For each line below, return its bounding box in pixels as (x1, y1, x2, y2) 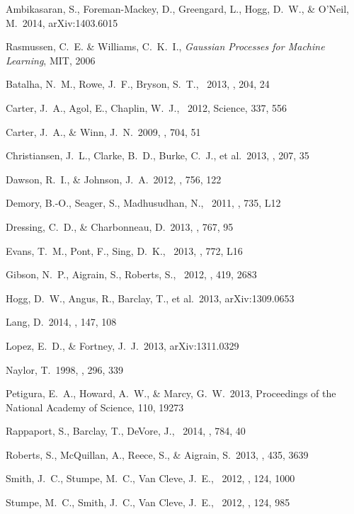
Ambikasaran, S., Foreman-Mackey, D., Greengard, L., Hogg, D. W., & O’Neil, (6, 1, 349, 16)
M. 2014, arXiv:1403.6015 (6, 15, 118, 30)
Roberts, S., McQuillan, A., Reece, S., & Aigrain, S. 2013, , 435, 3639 (6, 447, 309, 462)
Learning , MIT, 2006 (6, 52, 96, 67)
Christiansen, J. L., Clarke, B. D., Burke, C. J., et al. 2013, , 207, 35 (6, 148, 309, 163)
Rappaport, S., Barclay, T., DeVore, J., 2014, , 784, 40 (6, 423, 246, 438)
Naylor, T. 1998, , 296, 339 (6, 362, 124, 377)
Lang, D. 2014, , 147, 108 (6, 314, 117, 329)
